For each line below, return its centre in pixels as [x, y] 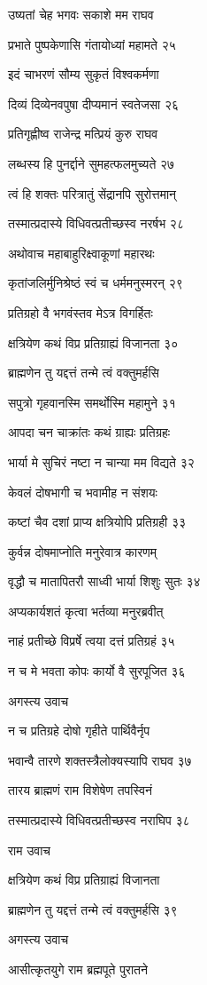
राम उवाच [30, 850]
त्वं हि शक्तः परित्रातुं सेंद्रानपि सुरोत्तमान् [92, 193]
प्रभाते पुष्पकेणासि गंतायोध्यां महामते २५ [92, 44]
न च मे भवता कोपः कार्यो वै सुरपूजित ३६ [97, 671]
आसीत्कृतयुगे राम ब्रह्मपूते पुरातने [78, 969]
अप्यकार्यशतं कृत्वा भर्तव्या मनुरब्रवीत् [86, 611]
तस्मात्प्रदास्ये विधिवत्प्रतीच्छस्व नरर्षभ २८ [96, 223]
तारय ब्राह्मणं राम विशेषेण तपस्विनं [80, 790]
